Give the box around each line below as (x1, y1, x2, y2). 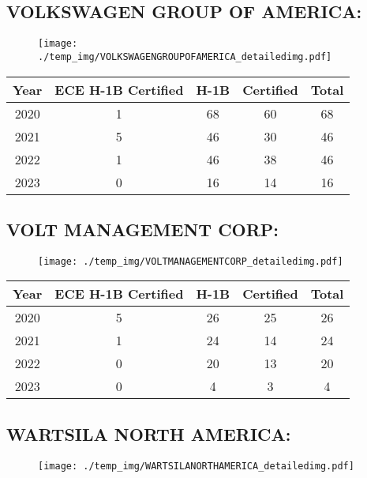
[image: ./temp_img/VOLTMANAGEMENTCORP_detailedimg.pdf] (38, 255, 343, 267)
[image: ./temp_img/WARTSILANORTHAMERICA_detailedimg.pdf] (38, 460, 354, 472)
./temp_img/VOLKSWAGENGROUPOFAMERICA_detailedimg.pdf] (38, 51, 332, 62)
